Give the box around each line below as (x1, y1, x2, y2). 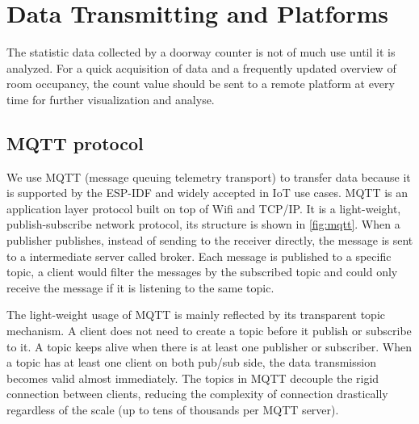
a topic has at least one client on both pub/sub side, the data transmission (6, 354, 376, 371)
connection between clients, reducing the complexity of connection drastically (6, 385, 388, 402)
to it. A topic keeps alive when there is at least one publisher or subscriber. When (6, 338, 412, 355)
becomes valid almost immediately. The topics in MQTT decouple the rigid (6, 369, 379, 386)
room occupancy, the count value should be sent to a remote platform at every (6, 75, 395, 92)
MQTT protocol (6, 130, 144, 155)
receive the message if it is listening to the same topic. (6, 279, 274, 296)
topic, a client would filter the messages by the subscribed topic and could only (6, 263, 398, 280)
